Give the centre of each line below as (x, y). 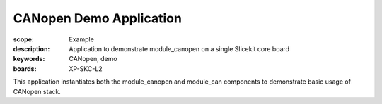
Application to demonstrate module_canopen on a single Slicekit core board (179, 48)
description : (31, 48)
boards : (25, 69)
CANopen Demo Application (97, 18)
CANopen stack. (37, 91)
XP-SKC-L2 (86, 69)
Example (82, 39)
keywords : (29, 59)
